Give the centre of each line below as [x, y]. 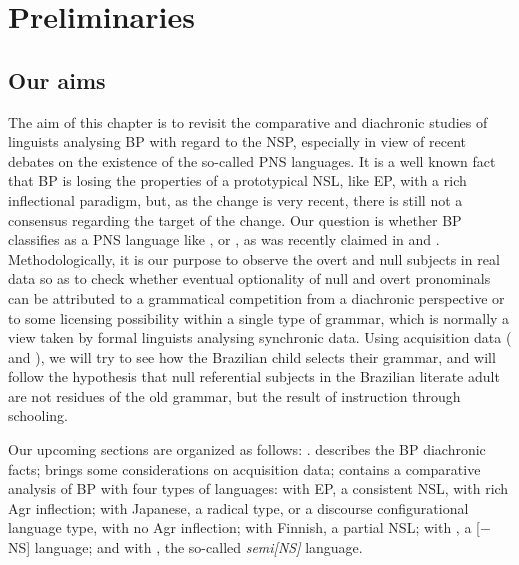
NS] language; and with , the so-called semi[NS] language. [185, 547]
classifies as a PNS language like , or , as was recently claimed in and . [224, 239]
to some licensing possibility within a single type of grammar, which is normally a [259, 317]
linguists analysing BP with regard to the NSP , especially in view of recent [237, 141]
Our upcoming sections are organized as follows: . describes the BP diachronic [247, 449]
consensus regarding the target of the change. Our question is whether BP [235, 219]
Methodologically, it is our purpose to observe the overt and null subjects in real [254, 258]
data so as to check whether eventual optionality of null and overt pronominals [249, 278]
